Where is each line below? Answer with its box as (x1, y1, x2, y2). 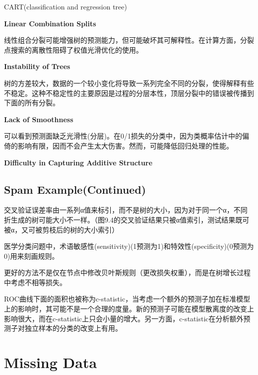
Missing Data (4, 352, 97, 373)
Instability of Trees (4, 61, 70, 72)
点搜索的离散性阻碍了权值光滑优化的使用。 (4, 44, 143, 55)
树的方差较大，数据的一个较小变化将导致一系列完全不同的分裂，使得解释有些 (4, 77, 254, 88)
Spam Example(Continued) (4, 181, 146, 197)
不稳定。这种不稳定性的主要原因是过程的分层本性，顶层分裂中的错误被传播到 (4, 87, 254, 98)
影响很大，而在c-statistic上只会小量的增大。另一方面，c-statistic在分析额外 (4, 313, 244, 323)
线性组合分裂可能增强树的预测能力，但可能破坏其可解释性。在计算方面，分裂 (4, 35, 254, 45)
